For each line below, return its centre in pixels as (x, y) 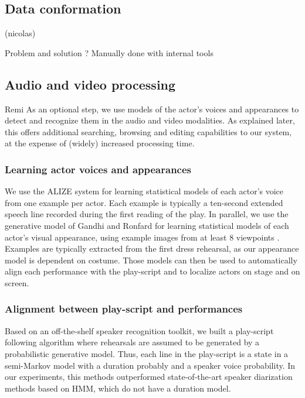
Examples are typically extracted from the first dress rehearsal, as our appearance (152, 248)
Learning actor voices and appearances (98, 169)
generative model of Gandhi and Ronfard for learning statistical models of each (147, 225)
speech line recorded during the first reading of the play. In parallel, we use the (147, 214)
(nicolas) (20, 33)
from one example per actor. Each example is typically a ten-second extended (144, 202)
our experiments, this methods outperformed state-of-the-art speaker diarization (149, 377)
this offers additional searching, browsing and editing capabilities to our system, (148, 131)
